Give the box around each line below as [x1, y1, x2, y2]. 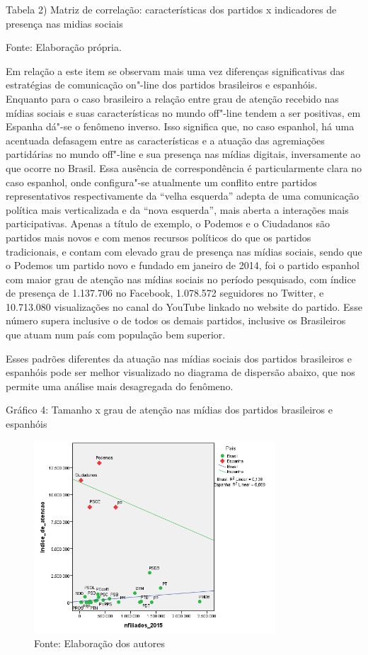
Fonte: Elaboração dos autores [34, 636, 165, 651]
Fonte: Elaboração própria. [6, 40, 122, 55]
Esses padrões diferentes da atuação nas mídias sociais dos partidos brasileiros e [6, 351, 352, 365]
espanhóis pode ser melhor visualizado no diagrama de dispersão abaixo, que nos [6, 365, 355, 380]
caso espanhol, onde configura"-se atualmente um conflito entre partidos [6, 174, 317, 189]
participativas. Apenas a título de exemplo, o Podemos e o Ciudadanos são [6, 216, 330, 231]
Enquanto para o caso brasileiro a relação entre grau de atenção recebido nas [6, 91, 339, 106]
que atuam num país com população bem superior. [6, 327, 226, 342]
